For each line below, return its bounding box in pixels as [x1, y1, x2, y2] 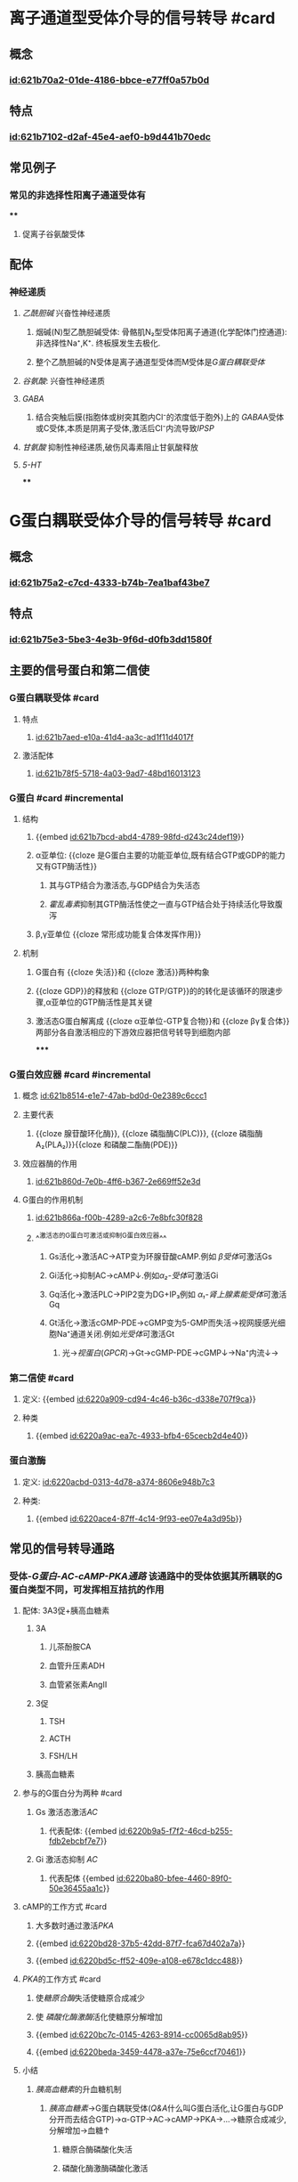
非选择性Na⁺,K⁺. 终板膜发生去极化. [35, 338, 161, 348]
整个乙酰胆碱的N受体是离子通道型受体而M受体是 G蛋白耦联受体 [35, 357, 265, 368]
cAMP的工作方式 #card [21, 1901, 107, 1912]
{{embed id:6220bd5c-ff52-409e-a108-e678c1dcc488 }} [35, 1956, 244, 1966]
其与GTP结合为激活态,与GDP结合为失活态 [48, 879, 200, 891]
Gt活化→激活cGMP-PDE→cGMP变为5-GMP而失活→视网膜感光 [48, 1317, 278, 1328]
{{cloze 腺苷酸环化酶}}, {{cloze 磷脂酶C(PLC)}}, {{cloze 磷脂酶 [35, 1128, 263, 1139]
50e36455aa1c [48, 1883, 104, 1893]
